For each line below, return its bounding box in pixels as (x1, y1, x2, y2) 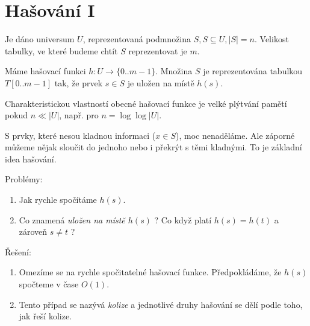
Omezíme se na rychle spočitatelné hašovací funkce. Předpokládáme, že (19, 266, 282, 278)
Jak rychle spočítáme (19, 193, 97, 206)
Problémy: (5, 173, 43, 185)
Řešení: (5, 245, 31, 258)
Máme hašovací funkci (5, 65, 86, 77)
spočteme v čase (19, 278, 79, 290)
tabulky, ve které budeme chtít (5, 44, 118, 57)
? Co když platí (154, 213, 212, 226)
